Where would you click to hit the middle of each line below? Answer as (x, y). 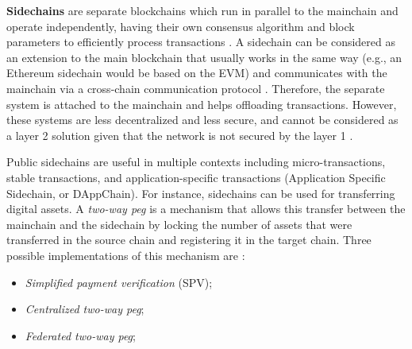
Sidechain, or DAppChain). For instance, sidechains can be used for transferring (201, 193)
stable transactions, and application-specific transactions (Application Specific (196, 177)
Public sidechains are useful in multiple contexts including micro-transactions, (196, 162)
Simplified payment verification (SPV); (119, 282)
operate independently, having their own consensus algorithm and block (181, 26)
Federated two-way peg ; (80, 335)
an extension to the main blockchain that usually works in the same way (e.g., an (204, 57)
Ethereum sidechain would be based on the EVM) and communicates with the (197, 73)
